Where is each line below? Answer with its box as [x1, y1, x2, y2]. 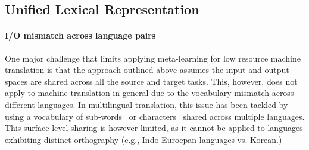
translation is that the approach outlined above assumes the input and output [5, 63, 289, 76]
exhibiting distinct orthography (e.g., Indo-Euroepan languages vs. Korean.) [5, 133, 282, 145]
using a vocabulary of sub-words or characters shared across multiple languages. [5, 110, 305, 122]
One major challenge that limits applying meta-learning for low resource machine [5, 52, 301, 64]
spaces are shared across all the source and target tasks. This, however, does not [5, 75, 298, 87]
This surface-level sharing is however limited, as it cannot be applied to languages [5, 122, 303, 134]
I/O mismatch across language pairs [5, 29, 156, 42]
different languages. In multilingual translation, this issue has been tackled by [5, 98, 288, 110]
